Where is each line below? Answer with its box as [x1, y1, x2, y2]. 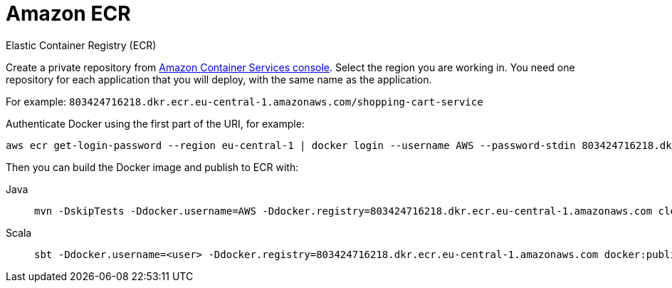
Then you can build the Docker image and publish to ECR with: [6, 160, 299, 173]
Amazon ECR [6, 1, 131, 26]
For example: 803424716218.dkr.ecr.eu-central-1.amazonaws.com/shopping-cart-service [6, 95, 483, 108]
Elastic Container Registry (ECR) [6, 38, 157, 51]
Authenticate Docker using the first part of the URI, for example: [6, 117, 305, 130]
